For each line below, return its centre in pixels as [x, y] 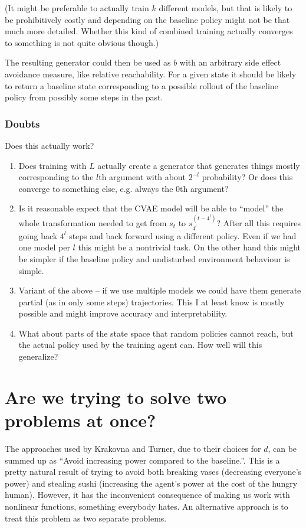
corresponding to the [56, 177]
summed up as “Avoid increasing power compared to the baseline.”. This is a [142, 460]
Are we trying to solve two [116, 397]
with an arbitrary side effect [230, 62]
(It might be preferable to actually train [77, 8]
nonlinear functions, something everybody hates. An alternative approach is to [147, 506]
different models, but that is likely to [226, 8]
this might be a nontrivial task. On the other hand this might [190, 247]
